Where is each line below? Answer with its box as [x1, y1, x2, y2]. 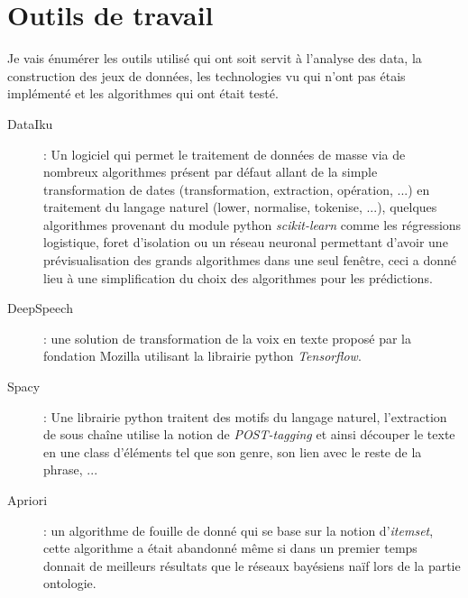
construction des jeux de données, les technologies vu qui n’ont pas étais [7, 66, 406, 85]
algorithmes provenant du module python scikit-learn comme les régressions [43, 215, 462, 234]
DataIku [7, 114, 53, 133]
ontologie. [43, 574, 96, 593]
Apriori [7, 491, 48, 509]
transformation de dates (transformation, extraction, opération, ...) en [43, 179, 430, 198]
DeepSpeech [7, 299, 73, 317]
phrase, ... [43, 460, 98, 479]
